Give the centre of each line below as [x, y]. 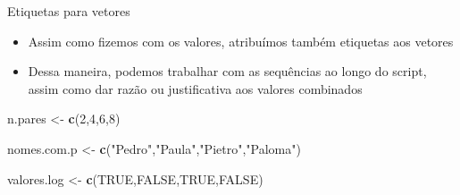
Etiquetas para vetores [69, 11]
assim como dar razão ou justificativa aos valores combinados [195, 88]
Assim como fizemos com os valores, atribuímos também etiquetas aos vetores [241, 41]
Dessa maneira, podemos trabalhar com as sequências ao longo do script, [227, 71]
